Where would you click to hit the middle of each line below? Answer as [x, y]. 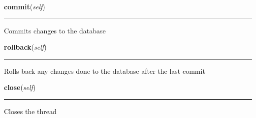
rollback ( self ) [25, 47]
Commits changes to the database [55, 30]
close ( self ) [20, 87]
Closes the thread [30, 111]
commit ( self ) [25, 6]
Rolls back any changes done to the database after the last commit [105, 71]
